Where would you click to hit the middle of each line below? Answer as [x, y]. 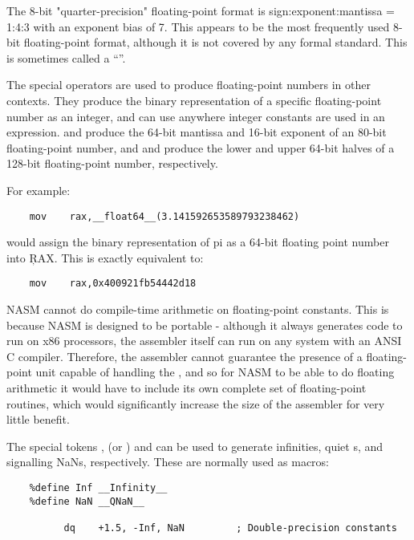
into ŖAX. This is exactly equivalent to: [105, 257]
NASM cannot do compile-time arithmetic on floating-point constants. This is [198, 309]
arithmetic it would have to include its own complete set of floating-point [187, 388]
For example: [39, 190]
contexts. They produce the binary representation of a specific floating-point [194, 100]
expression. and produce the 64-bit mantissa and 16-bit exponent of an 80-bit [197, 132]
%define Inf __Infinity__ [98, 487]
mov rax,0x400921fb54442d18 [113, 284]
